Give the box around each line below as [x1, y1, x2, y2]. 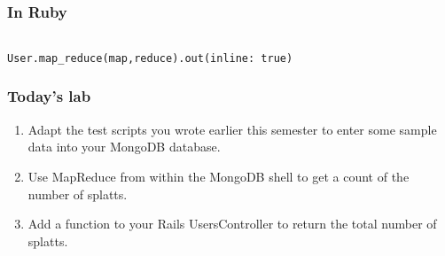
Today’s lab [7, 85, 91, 107]
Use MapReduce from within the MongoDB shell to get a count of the [27, 167, 410, 185]
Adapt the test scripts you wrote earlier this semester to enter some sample [27, 120, 437, 138]
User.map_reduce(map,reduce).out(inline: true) [7, 51, 293, 65]
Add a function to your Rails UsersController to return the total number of [27, 214, 437, 233]
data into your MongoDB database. [27, 137, 221, 156]
